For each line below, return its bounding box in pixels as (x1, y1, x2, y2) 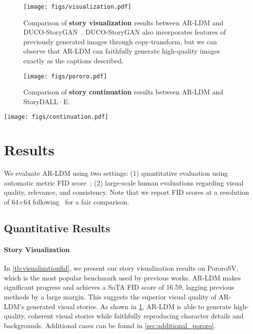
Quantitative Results (4, 221, 110, 236)
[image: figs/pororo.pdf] (23, 73, 107, 80)
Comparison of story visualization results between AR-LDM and (23, 17, 223, 27)
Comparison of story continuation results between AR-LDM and (23, 87, 223, 97)
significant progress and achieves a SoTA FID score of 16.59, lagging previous (4, 282, 235, 292)
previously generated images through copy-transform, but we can (23, 36, 217, 46)
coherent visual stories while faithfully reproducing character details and (28, 311, 244, 321)
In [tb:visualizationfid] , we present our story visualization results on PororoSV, (4, 263, 238, 273)
